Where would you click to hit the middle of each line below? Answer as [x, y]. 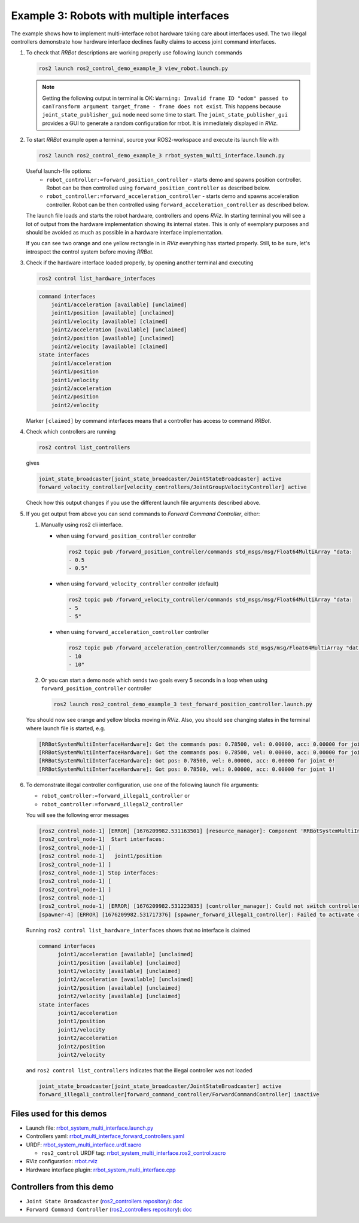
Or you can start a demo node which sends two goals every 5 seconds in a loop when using [154, 680]
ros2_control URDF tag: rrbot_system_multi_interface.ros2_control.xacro [133, 1153]
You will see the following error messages [77, 815]
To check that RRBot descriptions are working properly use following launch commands [134, 53]
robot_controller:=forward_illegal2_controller [112, 804]
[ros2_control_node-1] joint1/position [100, 856]
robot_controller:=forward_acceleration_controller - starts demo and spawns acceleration [173, 196]
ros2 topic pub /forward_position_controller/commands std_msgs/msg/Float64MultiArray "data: [211, 551]
